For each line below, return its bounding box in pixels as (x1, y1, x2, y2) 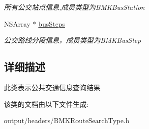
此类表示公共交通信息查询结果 (4, 82, 100, 92)
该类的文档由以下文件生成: (4, 98, 89, 109)
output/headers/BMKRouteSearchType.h (4, 115, 129, 126)
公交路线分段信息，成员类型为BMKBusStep (4, 35, 141, 45)
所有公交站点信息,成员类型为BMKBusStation (4, 2, 145, 12)
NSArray (4, 18, 30, 29)
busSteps (38, 18, 65, 29)
